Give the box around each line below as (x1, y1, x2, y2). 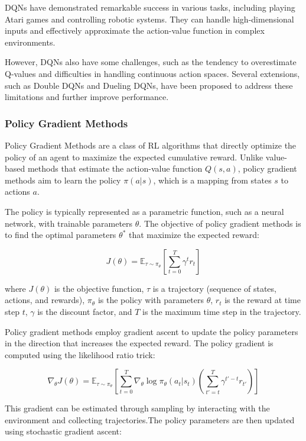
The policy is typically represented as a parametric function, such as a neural (5, 205, 284, 217)
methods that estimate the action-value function (27, 162, 203, 175)
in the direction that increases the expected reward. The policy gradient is (5, 337, 274, 349)
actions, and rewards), (5, 294, 85, 306)
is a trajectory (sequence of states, (152, 282, 276, 294)
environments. (5, 36, 56, 48)
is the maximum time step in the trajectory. (142, 305, 301, 317)
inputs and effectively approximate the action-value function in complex (5, 24, 265, 37)
